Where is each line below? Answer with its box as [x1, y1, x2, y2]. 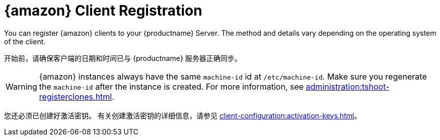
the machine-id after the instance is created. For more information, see [39, 81, 304, 92]
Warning [6, 81, 37, 92]
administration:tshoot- [306, 81, 390, 92]
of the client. [4, 37, 46, 46]
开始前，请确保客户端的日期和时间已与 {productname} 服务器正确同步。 [4, 53, 242, 62]
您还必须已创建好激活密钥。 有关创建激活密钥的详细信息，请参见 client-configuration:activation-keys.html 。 [4, 111, 361, 120]
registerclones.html [39, 91, 112, 102]
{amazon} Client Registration [4, 2, 202, 19]
